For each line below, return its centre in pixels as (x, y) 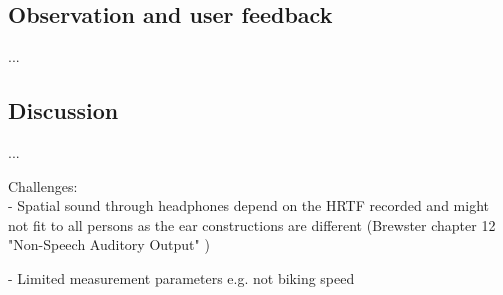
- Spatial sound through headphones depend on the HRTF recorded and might (248, 205)
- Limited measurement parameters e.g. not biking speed (181, 277)
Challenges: (43, 185)
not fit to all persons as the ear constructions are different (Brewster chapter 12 (252, 224)
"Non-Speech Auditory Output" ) (109, 244)
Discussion (63, 110)
